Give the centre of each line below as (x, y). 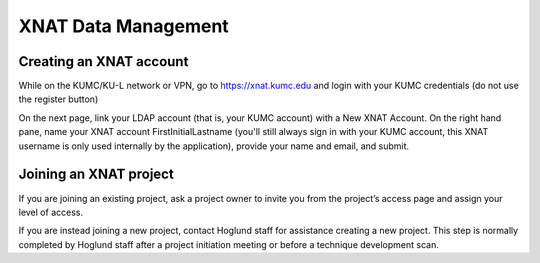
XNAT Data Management (123, 26)
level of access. (51, 212)
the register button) (58, 99)
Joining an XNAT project (96, 174)
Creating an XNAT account (103, 61)
